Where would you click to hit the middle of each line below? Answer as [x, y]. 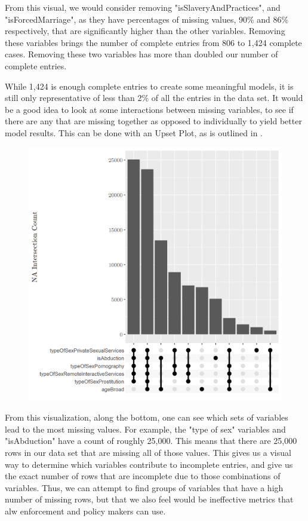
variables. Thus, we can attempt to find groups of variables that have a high [144, 487]
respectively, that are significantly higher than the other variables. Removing [145, 31]
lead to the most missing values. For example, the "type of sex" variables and [145, 429]
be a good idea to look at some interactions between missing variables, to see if [149, 109]
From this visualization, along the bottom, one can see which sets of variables [147, 417]
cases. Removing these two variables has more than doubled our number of [141, 54]
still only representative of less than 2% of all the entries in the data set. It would [154, 98]
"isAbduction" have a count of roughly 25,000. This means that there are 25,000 [151, 441]
